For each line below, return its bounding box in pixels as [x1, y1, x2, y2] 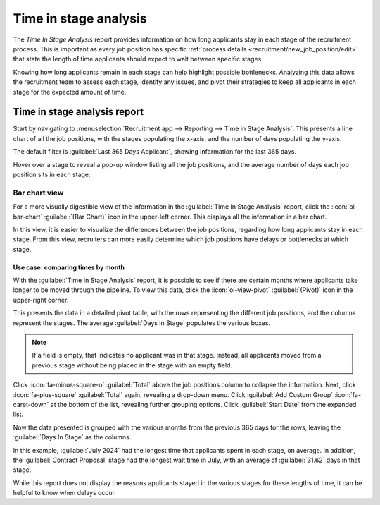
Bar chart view [13, 188, 64, 197]
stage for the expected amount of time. [13, 87, 127, 96]
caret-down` [13, 400, 49, 408]
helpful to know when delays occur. [13, 489, 116, 497]
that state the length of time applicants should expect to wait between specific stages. [13, 55, 263, 63]
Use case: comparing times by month [13, 263, 125, 272]
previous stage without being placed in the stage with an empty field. [32, 360, 232, 370]
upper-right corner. [13, 296, 69, 304]
